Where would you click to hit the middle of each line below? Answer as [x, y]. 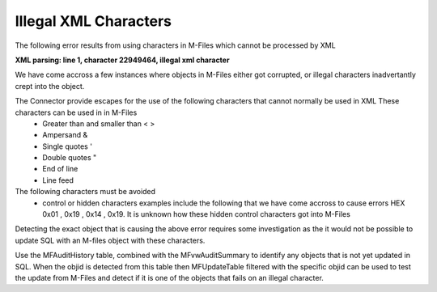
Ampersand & [65, 135]
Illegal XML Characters [93, 21]
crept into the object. [50, 86]
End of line [60, 169]
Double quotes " [70, 158]
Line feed [58, 180]
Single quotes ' [68, 146]
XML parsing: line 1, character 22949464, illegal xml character [122, 60]
